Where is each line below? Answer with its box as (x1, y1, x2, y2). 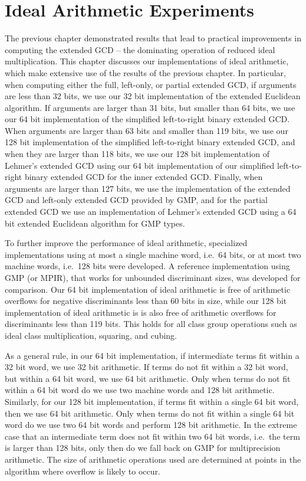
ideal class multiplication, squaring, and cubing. (5, 329, 177, 341)
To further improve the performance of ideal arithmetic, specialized (5, 237, 248, 249)
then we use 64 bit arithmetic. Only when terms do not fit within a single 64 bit (5, 407, 295, 419)
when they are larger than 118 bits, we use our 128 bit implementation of (5, 148, 270, 160)
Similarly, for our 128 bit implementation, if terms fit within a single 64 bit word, (5, 395, 299, 407)
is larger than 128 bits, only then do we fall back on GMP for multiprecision (5, 441, 281, 454)
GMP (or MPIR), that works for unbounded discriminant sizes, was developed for (5, 271, 301, 283)
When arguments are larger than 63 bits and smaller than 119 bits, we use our (5, 124, 288, 136)
